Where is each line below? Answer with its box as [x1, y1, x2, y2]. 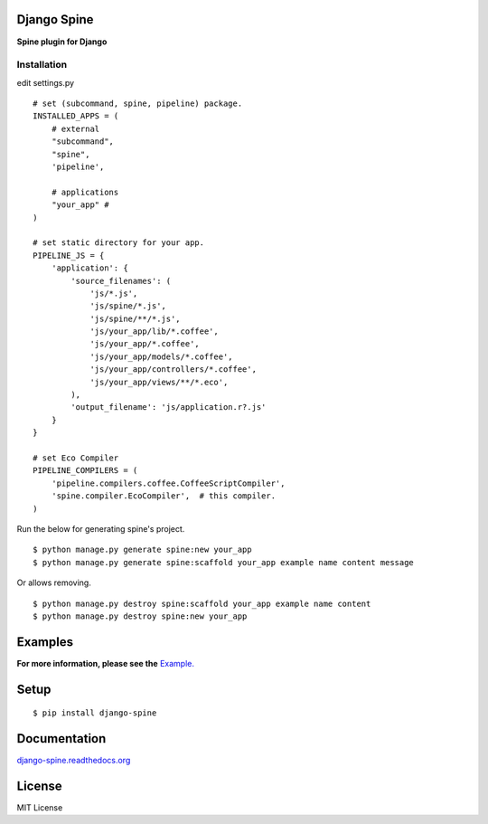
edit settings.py [16, 77, 75, 88]
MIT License [16, 802, 63, 813]
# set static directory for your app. [33, 238, 205, 248]
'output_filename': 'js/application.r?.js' [70, 403, 267, 412]
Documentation [16, 731, 107, 746]
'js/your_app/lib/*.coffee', [89, 327, 219, 336]
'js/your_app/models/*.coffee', [89, 351, 234, 362]
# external [51, 123, 100, 134]
